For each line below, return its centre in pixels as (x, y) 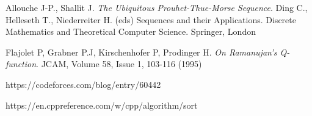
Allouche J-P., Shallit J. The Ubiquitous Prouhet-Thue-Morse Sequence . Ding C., (157, 7)
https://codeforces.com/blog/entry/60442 (83, 84)
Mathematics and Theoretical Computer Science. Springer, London (131, 31)
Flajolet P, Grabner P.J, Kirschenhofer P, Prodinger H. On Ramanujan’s (141, 52)
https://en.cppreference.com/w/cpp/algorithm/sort (102, 105)
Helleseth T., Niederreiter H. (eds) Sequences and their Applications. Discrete (151, 19)
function (21, 64)
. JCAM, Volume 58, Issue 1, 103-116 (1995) (119, 64)
